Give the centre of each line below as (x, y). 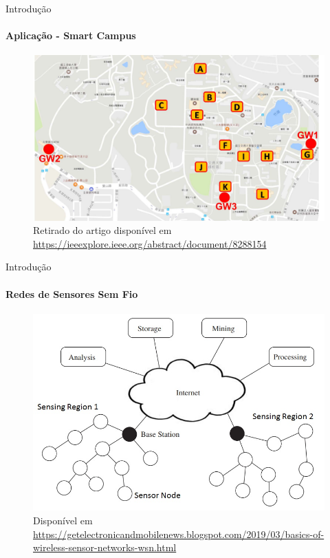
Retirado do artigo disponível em (102, 230)
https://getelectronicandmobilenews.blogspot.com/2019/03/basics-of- (179, 534)
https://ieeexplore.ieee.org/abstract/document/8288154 (150, 243)
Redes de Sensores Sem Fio (72, 293)
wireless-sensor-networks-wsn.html (105, 547)
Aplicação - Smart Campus (71, 35)
